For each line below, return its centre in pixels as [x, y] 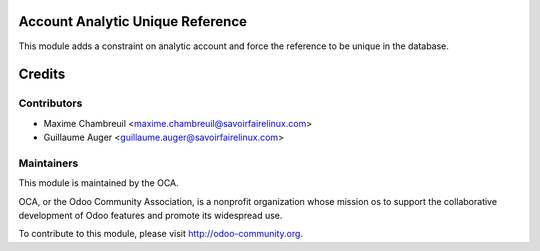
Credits [42, 74]
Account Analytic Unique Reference [133, 21]
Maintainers [48, 163]
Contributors [50, 103]
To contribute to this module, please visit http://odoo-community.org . [161, 234]
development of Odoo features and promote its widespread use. [150, 215]
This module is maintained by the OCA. [98, 183]
